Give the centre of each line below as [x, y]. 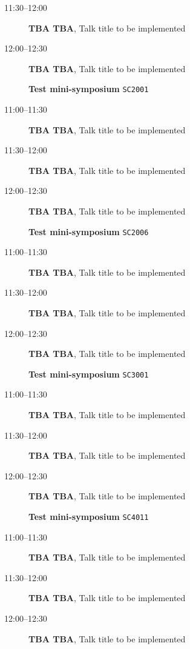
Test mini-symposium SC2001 [89, 89]
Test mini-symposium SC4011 [89, 517]
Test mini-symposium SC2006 [89, 231]
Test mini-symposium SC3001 [89, 374]
